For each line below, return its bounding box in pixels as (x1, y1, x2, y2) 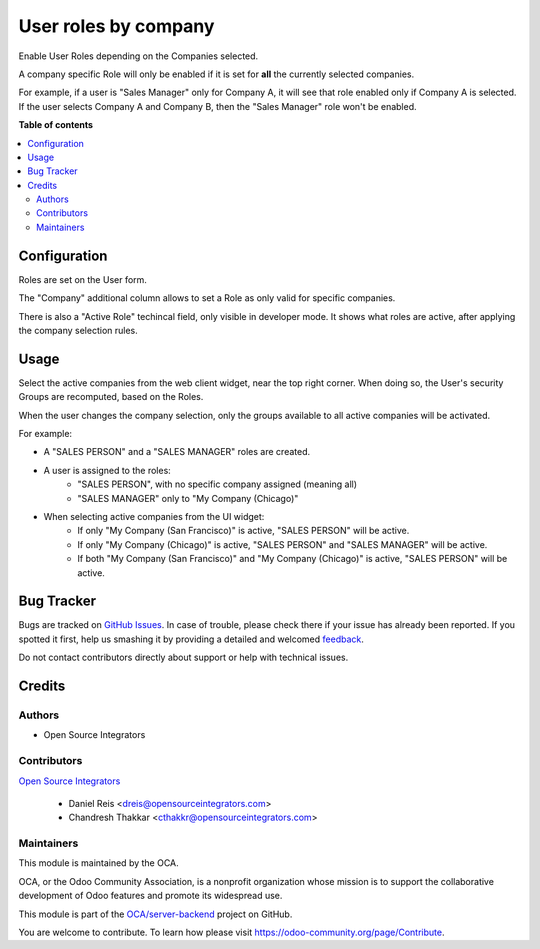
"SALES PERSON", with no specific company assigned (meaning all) (77, 478, 358, 490)
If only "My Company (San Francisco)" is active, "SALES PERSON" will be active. (77, 525, 410, 537)
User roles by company (18, 15, 215, 37)
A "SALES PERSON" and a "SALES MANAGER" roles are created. (43, 446, 311, 458)
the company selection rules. (18, 324, 139, 336)
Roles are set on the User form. (18, 273, 147, 285)
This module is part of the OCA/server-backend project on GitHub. (18, 908, 293, 920)
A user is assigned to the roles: (43, 464, 172, 476)
